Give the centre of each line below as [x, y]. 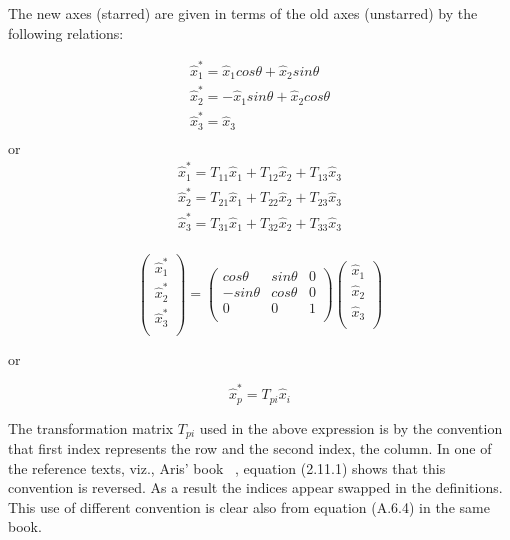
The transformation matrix [91, 427]
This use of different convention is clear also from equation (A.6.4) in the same [249, 506]
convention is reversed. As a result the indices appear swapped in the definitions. [255, 487]
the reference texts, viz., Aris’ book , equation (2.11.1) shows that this [227, 467]
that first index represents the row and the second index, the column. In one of [250, 448]
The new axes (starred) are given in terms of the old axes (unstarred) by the [243, 13]
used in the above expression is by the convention [351, 427]
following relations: [66, 32]
